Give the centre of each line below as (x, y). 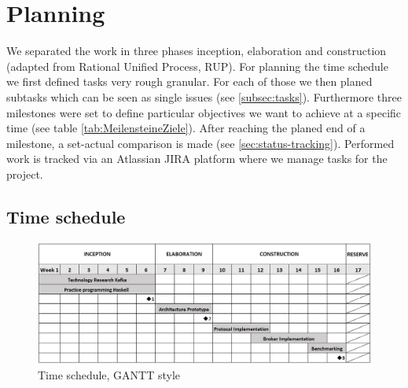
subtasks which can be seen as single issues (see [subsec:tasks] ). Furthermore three (204, 96)
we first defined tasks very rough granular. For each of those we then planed (189, 81)
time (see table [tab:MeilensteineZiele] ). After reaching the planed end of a (186, 128)
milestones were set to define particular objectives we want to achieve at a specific (204, 112)
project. (25, 174)
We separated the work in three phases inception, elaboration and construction (197, 51)
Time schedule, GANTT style (109, 374)
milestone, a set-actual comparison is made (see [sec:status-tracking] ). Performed (200, 143)
